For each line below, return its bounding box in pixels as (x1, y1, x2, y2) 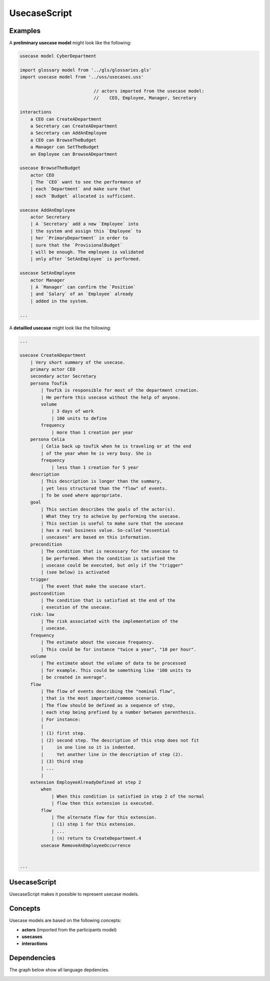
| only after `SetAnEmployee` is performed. (30, 256, 141, 262)
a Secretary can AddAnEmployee (30, 130, 107, 136)
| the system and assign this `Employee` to (30, 228, 141, 234)
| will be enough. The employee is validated (30, 249, 144, 255)
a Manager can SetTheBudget (30, 144, 99, 150)
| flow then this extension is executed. (51, 800, 154, 806)
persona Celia (30, 436, 65, 442)
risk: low (30, 611, 54, 617)
